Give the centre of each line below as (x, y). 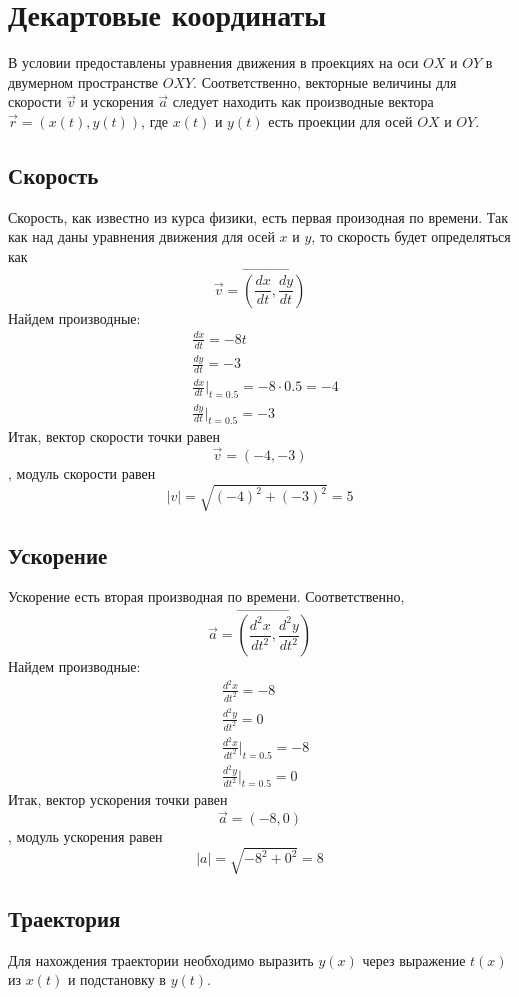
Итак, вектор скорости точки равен (114, 436)
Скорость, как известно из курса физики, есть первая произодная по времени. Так (258, 216)
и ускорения (117, 101)
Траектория (64, 917)
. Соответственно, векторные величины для (325, 81)
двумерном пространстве (83, 81)
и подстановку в (116, 979)
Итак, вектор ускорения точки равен (118, 799)
